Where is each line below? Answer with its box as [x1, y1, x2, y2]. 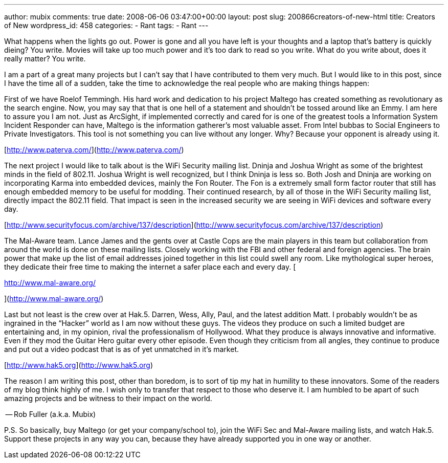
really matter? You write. [4, 54, 86, 63]
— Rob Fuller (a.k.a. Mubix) [5, 410, 96, 418]
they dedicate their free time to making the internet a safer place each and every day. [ [4, 262, 296, 271]
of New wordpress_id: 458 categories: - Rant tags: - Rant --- [4, 21, 209, 30]
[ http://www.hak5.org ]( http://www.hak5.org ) [4, 361, 153, 369]
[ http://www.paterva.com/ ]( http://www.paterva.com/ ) [4, 145, 184, 154]
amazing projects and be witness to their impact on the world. [4, 394, 212, 403]
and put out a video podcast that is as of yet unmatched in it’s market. [4, 345, 239, 354]
